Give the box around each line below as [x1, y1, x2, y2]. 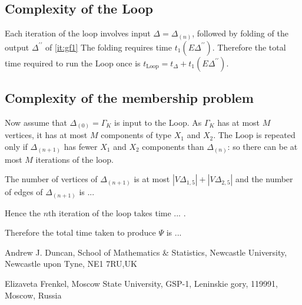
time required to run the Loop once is [5, 56, 141, 69]
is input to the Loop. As [114, 116, 202, 128]
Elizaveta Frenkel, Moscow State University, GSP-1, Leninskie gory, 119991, [5, 277, 278, 290]
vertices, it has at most [5, 129, 88, 141]
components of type [101, 129, 172, 141]
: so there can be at [227, 140, 298, 153]
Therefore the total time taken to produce [5, 226, 156, 239]
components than [142, 140, 204, 153]
